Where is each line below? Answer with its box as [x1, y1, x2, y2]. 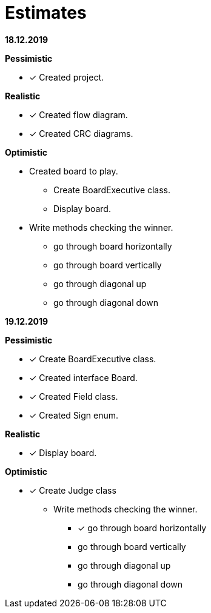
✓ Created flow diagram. [29, 109, 128, 120]
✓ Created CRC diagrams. [29, 128, 133, 139]
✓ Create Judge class [29, 485, 116, 495]
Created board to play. [29, 165, 118, 176]
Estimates [5, 2, 87, 23]
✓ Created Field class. [29, 391, 118, 402]
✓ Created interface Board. [29, 372, 138, 383]
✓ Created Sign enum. [29, 409, 119, 420]
